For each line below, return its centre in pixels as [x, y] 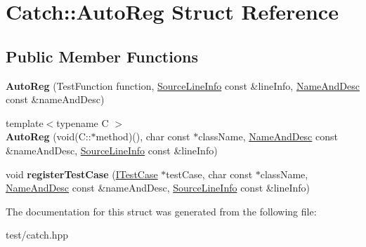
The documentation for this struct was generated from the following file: [161, 211]
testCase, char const [209, 174]
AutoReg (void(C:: [48, 136]
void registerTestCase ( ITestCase [82, 174]
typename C [83, 122]
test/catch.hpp [37, 235]
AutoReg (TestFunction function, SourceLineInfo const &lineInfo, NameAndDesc [183, 85]
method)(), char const [143, 136]
